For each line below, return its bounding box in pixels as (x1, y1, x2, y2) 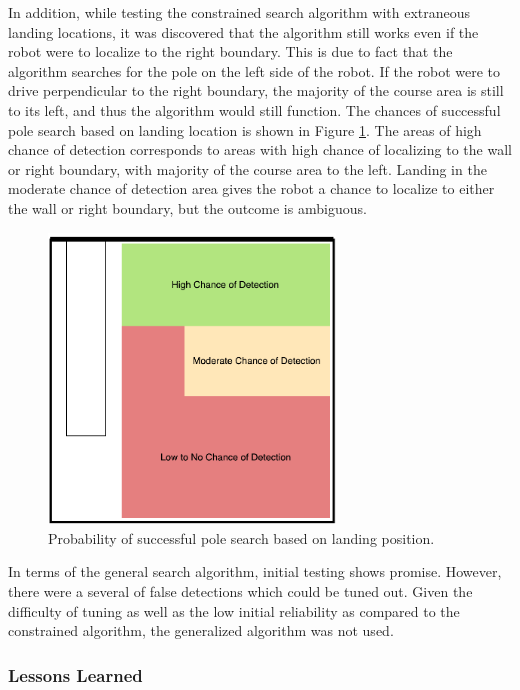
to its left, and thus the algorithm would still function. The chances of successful (8, 99, 501, 120)
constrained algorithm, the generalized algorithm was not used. (8, 620, 394, 641)
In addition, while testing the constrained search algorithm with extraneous (8, 2, 471, 22)
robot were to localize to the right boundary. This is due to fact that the (8, 41, 453, 62)
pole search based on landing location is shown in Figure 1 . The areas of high (8, 119, 482, 140)
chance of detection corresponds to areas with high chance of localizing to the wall (8, 139, 512, 160)
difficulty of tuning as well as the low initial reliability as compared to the (8, 600, 460, 621)
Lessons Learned (8, 662, 143, 687)
